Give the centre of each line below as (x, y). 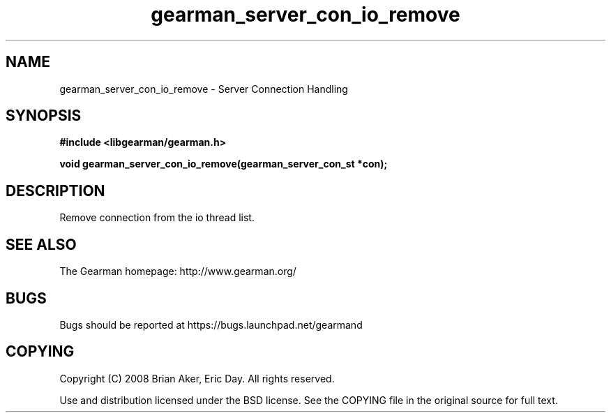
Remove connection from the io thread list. (157, 218)
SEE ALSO (41, 244)
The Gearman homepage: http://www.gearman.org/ (178, 271)
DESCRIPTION (55, 191)
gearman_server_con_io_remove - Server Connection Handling (204, 89)
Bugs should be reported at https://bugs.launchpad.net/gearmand (211, 324)
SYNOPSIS (44, 116)
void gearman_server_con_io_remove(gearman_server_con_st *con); (224, 164)
